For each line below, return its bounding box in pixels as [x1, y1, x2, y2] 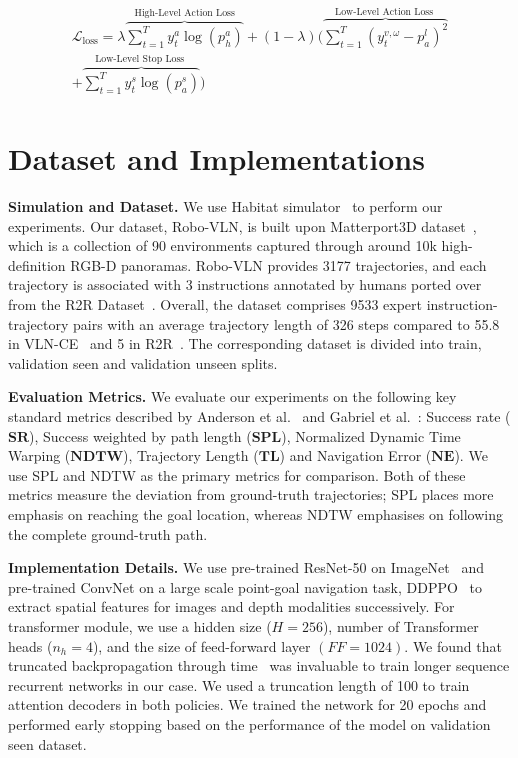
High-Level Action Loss [134, 7, 235, 18]
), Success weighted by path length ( [29, 425, 252, 446]
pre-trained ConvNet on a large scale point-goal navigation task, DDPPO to [8, 576, 482, 597]
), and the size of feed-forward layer [92, 635, 311, 656]
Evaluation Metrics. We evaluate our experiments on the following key [8, 386, 457, 407]
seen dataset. [8, 733, 87, 754]
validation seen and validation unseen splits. [8, 352, 278, 373]
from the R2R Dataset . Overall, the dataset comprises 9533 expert [8, 294, 423, 315]
